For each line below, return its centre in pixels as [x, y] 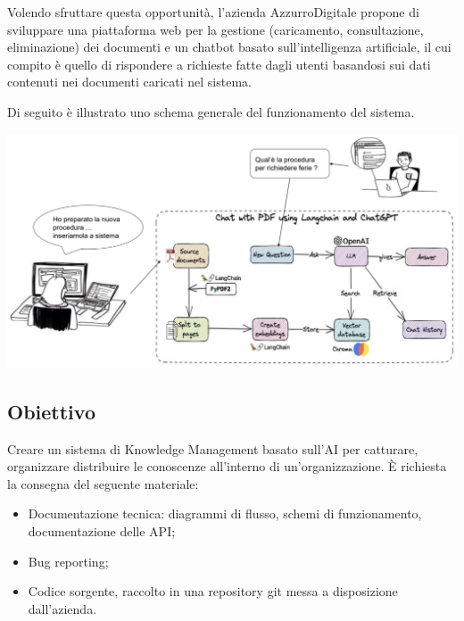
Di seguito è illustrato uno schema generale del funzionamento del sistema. [211, 111]
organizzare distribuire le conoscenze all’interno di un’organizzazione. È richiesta [227, 466]
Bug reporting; [68, 561]
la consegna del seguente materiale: [103, 483]
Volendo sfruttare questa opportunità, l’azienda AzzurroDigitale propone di [213, 12]
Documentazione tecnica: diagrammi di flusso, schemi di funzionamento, [225, 513]
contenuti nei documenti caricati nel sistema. [129, 82]
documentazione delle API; [102, 531]
